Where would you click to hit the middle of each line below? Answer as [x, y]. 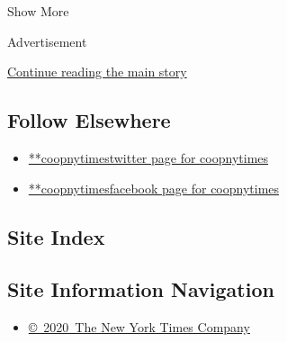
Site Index [56, 236]
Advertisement [47, 41]
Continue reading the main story [97, 72]
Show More [38, 11]
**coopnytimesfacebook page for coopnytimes [154, 188]
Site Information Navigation [141, 289]
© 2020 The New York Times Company [139, 327]
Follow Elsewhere [89, 120]
